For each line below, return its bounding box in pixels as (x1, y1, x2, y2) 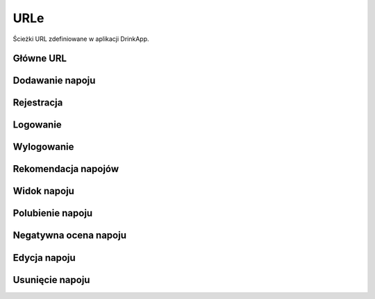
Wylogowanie (12, 141, 74, 153)
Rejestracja (12, 97, 63, 109)
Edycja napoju (12, 252, 76, 264)
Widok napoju (12, 185, 74, 197)
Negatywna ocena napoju (12, 230, 126, 241)
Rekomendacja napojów (12, 163, 119, 175)
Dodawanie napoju (12, 75, 96, 87)
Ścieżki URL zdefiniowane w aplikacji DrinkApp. (12, 35, 149, 43)
